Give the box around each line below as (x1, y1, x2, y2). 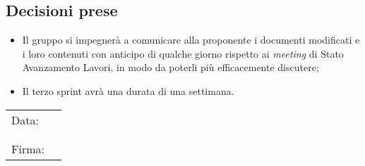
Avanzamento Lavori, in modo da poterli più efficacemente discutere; (22, 60, 319, 75)
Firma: (11, 140, 44, 157)
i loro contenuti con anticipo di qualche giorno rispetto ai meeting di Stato (22, 46, 344, 60)
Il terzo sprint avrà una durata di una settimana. (22, 83, 234, 98)
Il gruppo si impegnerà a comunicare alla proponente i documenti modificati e (22, 32, 360, 47)
